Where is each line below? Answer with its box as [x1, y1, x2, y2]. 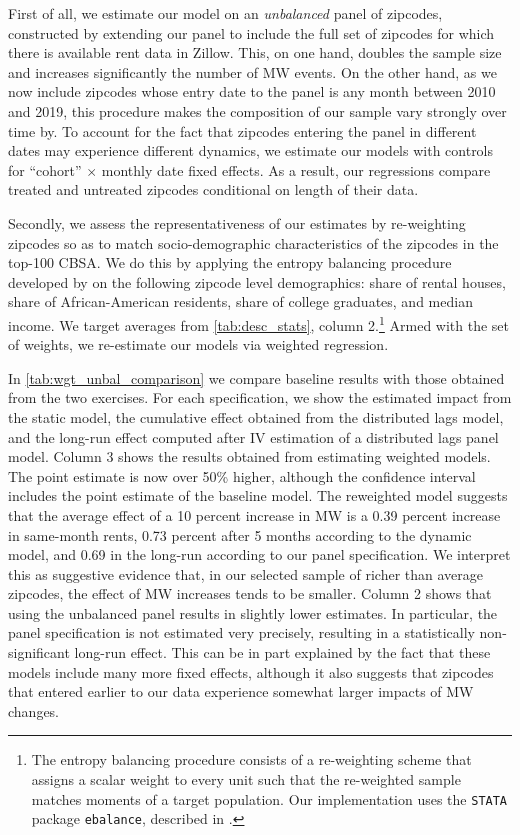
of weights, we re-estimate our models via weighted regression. [8, 334, 389, 355]
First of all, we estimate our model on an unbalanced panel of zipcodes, [8, 3, 443, 23]
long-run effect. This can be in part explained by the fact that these [74, 642, 491, 663]
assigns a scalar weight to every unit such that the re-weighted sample [31, 769, 461, 790]
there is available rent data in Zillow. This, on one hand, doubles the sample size [8, 42, 502, 63]
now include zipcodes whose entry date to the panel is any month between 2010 [8, 81, 496, 102]
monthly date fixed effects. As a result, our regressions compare [101, 159, 491, 180]
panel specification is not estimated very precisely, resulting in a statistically [8, 622, 475, 643]
